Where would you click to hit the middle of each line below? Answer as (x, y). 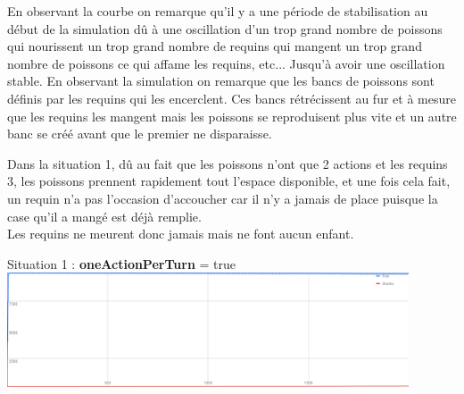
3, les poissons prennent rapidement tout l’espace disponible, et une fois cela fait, (229, 181)
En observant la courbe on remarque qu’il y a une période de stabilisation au (218, 11)
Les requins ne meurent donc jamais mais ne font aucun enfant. (181, 234)
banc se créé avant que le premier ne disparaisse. (140, 134)
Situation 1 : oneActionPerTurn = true (121, 263)
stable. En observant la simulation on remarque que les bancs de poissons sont (221, 81)
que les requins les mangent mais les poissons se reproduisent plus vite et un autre (232, 116)
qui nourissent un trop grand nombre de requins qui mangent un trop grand (215, 46)
